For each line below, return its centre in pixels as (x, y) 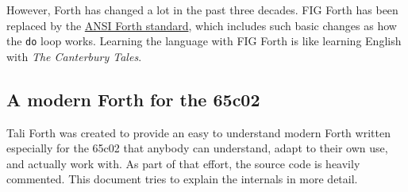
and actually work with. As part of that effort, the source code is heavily (183, 163)
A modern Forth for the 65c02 (133, 99)
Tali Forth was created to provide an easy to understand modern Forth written (198, 132)
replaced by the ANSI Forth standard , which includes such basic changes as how (202, 25)
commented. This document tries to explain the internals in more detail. (182, 179)
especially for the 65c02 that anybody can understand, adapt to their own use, (197, 148)
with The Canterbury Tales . (74, 56)
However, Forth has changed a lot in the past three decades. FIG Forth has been (202, 10)
